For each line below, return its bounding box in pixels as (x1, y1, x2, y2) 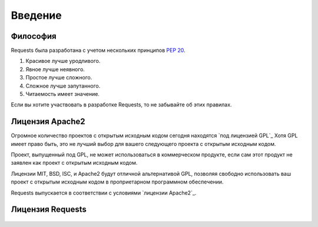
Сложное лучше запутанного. (25, 82, 101, 89)
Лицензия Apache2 (11, 116, 85, 126)
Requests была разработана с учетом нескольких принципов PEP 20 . (11, 47, 185, 54)
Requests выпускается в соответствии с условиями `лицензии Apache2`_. (11, 189, 197, 196)
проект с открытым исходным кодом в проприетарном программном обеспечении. (11, 178, 224, 185)
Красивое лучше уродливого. (25, 58, 101, 65)
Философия (11, 31, 57, 41)
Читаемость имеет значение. (25, 91, 100, 98)
